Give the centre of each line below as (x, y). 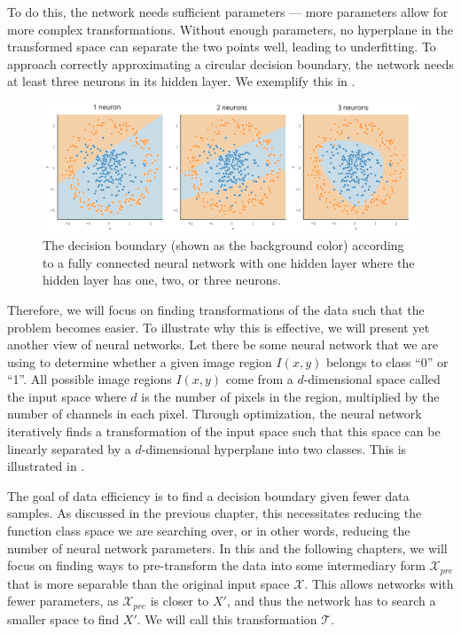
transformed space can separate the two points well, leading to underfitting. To (222, 47)
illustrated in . (46, 466)
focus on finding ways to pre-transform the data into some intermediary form (216, 565)
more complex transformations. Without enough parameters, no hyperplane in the (230, 29)
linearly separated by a (69, 448)
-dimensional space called (372, 379)
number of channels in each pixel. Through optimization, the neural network (215, 414)
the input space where (67, 396)
